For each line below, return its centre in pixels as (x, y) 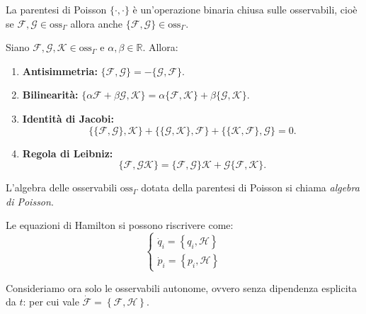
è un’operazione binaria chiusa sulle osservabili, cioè (245, 9)
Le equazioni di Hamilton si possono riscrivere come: (120, 225)
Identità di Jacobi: (68, 118)
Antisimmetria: (60, 71)
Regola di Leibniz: (68, 153)
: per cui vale (51, 302)
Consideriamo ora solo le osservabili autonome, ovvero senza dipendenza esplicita (182, 287)
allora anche (97, 23)
